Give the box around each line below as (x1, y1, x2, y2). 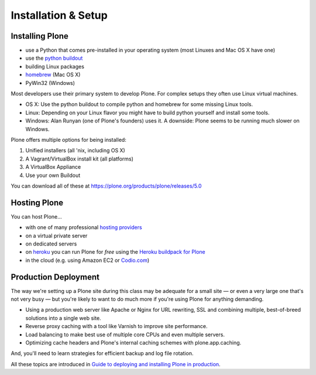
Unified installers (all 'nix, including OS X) (25, 147, 125, 154)
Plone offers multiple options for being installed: (11, 136, 127, 143)
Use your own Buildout (25, 172, 81, 179)
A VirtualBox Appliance (25, 163, 81, 171)
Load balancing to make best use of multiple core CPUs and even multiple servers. (25, 331, 225, 338)
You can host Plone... (11, 213, 63, 220)
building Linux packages (25, 63, 85, 70)
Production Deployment (11, 272, 99, 282)
